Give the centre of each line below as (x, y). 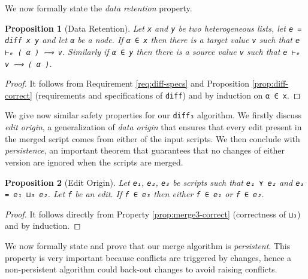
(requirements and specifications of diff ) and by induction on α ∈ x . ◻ (168, 95)
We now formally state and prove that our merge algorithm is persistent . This (148, 246)
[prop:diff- (270, 83)
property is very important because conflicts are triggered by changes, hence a (148, 257)
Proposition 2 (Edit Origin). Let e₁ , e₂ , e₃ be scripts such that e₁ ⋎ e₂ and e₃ (155, 182)
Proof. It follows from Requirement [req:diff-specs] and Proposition (127, 83)
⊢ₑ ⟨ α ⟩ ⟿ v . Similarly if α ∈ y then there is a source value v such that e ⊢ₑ (153, 51)
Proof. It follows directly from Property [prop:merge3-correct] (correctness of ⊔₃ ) (153, 214)
